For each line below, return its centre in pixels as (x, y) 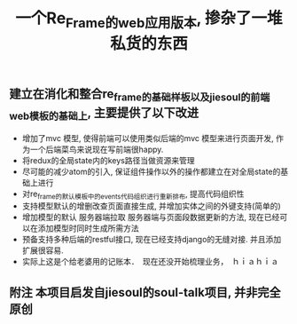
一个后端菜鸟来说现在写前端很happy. (97, 149)
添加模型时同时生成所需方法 (88, 228)
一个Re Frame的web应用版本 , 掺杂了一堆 (149, 20)
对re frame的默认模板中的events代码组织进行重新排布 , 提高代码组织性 (133, 194)
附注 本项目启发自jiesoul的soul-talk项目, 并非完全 (145, 292)
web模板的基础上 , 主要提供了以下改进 (104, 114)
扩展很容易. (43, 250)
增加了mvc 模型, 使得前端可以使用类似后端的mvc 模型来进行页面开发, (148, 138)
